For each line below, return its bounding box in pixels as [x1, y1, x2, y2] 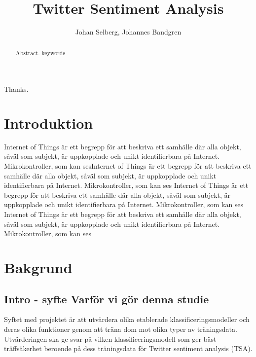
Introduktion [4, 112, 93, 133]
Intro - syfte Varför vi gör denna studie [4, 291, 209, 306]
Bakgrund [4, 257, 73, 278]
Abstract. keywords [15, 48, 66, 57]
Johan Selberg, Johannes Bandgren [75, 27, 182, 37]
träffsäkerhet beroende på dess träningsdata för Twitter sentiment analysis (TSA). [4, 343, 253, 354]
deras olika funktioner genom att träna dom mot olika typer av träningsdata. [4, 324, 237, 334]
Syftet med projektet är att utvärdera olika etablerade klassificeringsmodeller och [4, 314, 250, 324]
